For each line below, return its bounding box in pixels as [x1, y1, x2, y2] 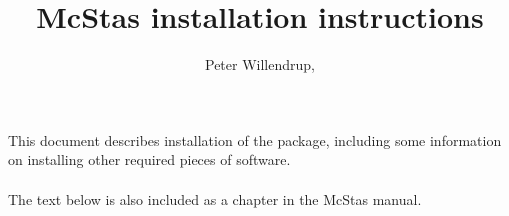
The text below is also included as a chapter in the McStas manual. [8, 188, 422, 209]
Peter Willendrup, [205, 54, 315, 75]
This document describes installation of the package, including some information [8, 129, 502, 150]
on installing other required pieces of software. [8, 149, 291, 170]
